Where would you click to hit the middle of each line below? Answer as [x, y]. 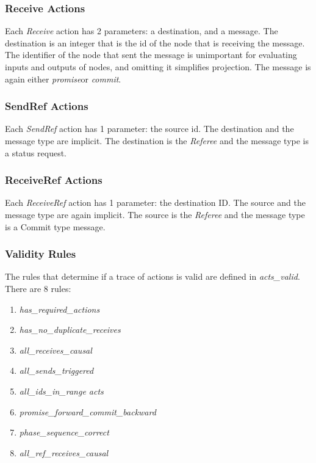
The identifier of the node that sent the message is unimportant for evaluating [151, 55]
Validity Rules [41, 254]
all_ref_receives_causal [64, 452]
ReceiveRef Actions [54, 180]
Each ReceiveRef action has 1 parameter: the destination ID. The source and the [155, 202]
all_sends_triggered [56, 370]
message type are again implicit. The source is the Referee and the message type [155, 214]
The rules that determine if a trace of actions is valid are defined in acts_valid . [153, 276]
